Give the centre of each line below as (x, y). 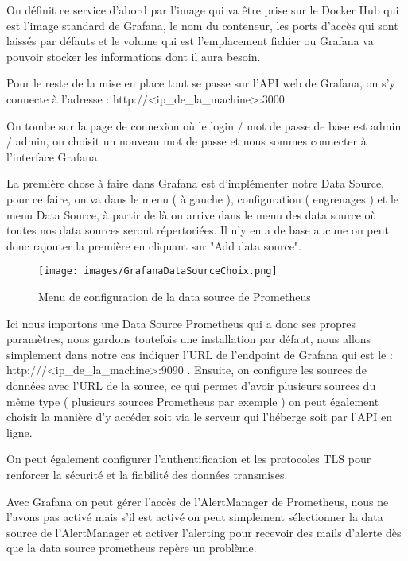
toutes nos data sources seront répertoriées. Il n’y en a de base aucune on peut (198, 230)
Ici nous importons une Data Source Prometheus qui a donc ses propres (181, 323)
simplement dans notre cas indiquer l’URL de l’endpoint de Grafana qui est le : (200, 354)
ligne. (19, 432)
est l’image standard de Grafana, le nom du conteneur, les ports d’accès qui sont (202, 25)
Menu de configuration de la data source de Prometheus (175, 296)
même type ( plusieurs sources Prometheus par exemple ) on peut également (193, 401)
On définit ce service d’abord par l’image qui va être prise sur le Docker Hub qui (203, 10)
